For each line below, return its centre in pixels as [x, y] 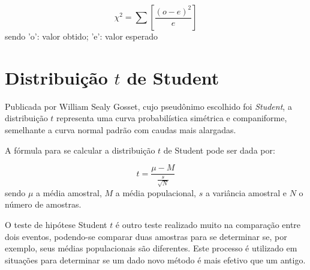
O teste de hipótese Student [56, 225]
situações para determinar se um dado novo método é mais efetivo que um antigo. [155, 259]
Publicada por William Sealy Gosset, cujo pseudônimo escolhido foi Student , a [148, 106]
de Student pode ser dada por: [219, 150]
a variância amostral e [246, 192]
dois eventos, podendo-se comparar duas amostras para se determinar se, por [146, 236]
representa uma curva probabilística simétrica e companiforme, [172, 118]
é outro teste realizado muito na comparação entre [208, 225]
